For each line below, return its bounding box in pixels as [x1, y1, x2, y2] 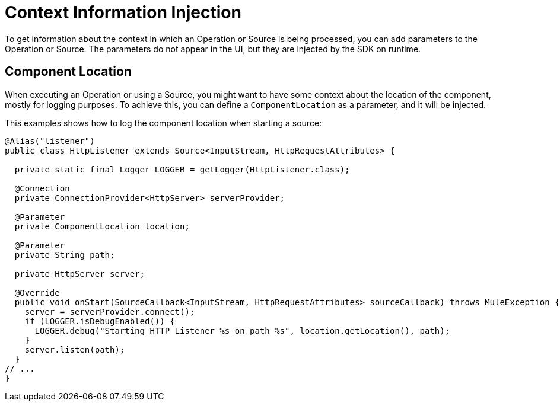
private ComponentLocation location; [14, 221, 190, 231]
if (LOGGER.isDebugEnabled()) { [24, 316, 175, 326]
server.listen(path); [24, 344, 125, 354]
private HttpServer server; [14, 268, 145, 279]
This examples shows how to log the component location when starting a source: [5, 117, 322, 128]
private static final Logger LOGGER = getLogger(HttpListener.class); [14, 164, 350, 174]
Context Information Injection [5, 2, 241, 23]
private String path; [14, 250, 115, 260]
